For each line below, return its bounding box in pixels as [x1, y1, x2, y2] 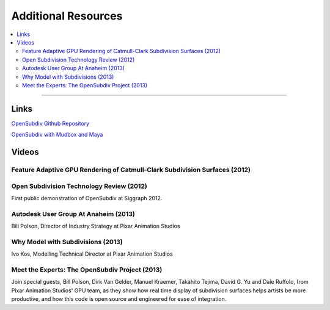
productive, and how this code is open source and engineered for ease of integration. [11, 295, 227, 303]
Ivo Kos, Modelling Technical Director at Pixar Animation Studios [11, 250, 174, 258]
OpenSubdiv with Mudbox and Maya [11, 131, 103, 139]
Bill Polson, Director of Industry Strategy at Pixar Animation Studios [11, 223, 180, 230]
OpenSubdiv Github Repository [11, 120, 90, 127]
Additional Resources [11, 9, 123, 23]
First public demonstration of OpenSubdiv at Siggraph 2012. [11, 194, 163, 201]
